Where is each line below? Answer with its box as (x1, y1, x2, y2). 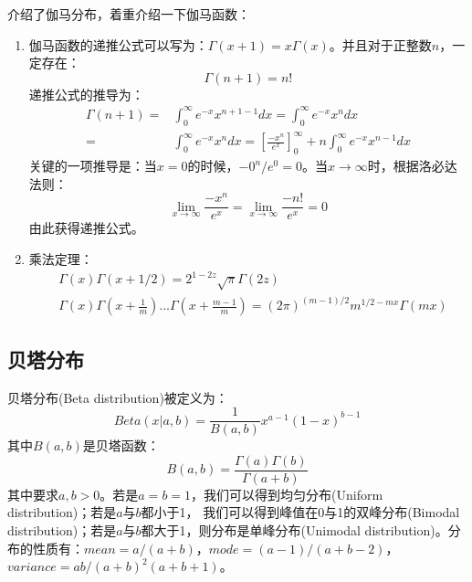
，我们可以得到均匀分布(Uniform (191, 484, 383, 503)
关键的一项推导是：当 (28, 156, 157, 175)
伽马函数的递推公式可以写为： (28, 35, 208, 54)
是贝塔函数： (82, 436, 160, 455)
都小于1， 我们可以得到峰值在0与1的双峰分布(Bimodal (141, 503, 460, 522)
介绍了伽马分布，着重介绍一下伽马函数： (7, 5, 250, 23)
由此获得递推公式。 (28, 218, 144, 238)
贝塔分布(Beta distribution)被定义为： (7, 387, 228, 407)
